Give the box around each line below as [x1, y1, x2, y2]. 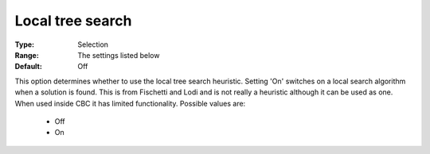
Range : [14, 50, 39, 60]
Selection [77, 40, 109, 49]
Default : [14, 62, 43, 71]
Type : [14, 40, 35, 49]
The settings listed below [77, 50, 160, 60]
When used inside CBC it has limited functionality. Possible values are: [14, 98, 246, 108]
